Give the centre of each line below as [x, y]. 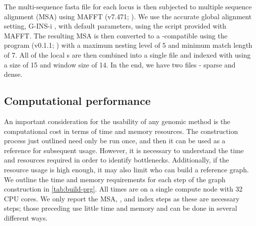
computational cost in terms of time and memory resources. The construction [121, 131]
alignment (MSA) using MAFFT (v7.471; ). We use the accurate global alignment [128, 16]
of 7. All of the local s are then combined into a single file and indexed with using [127, 54]
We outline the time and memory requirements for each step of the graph [115, 179]
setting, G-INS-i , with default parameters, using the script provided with [115, 26]
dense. [13, 74]
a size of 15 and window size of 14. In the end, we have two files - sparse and [120, 64]
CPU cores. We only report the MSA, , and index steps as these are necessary [122, 198]
